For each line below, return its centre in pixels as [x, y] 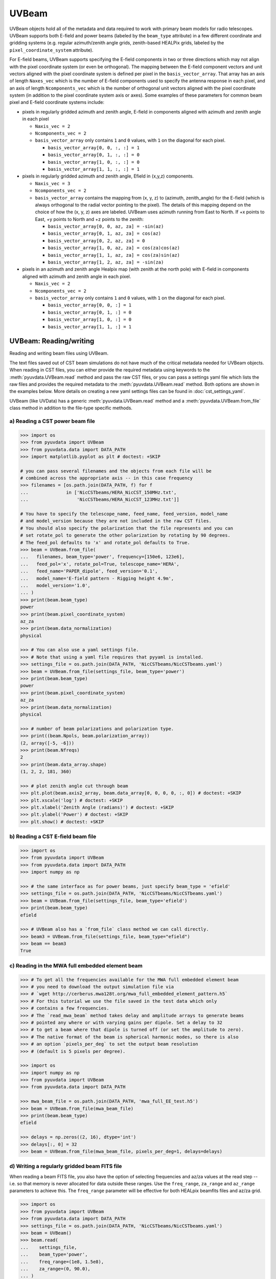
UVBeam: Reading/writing [52, 341]
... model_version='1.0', [55, 585]
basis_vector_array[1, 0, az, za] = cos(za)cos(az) [114, 248]
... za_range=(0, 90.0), [55, 1269]
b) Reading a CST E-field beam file [53, 836]
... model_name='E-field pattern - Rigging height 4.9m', [97, 578]
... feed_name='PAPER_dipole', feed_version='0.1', [89, 571]
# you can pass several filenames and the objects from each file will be [116, 471]
